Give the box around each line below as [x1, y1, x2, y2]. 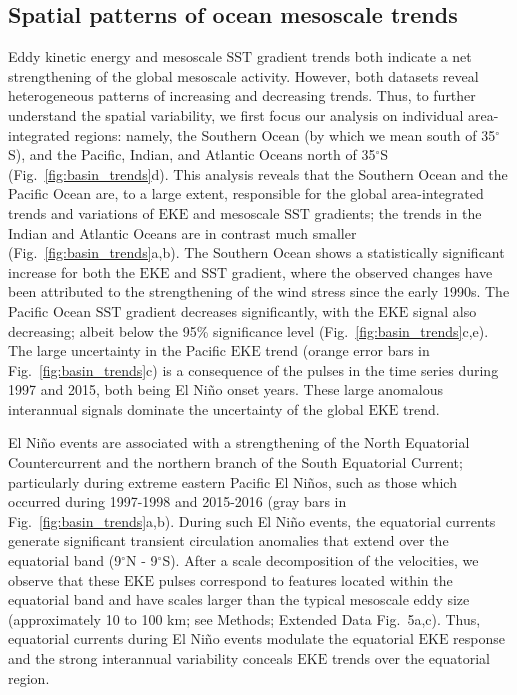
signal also [412, 300, 477, 321]
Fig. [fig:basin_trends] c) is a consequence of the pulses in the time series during [8, 359, 499, 380]
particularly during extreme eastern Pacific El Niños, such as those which [8, 471, 457, 492]
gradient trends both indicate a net [256, 46, 472, 67]
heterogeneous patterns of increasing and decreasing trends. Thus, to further [8, 85, 476, 106]
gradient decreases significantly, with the [126, 300, 374, 321]
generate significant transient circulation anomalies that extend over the [8, 530, 449, 551]
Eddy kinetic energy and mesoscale [8, 46, 222, 67]
